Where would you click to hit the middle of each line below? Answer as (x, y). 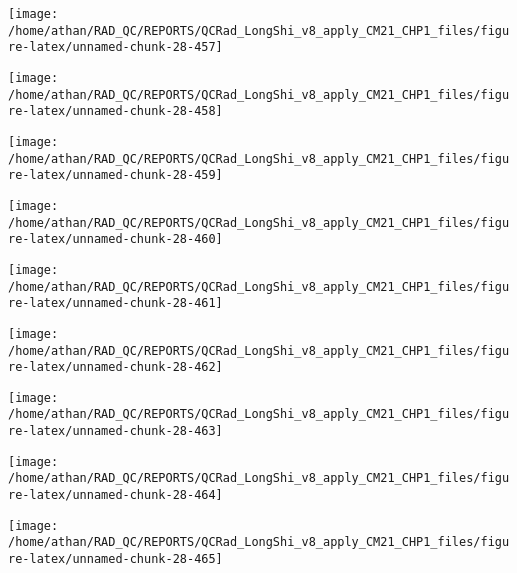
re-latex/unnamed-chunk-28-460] (115, 239)
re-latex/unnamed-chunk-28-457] (115, 47)
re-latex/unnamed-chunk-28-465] (115, 559)
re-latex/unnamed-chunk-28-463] (115, 431)
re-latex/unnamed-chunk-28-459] (115, 175)
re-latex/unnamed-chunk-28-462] (115, 367)
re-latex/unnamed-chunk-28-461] (115, 303)
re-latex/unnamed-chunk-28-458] (115, 111)
